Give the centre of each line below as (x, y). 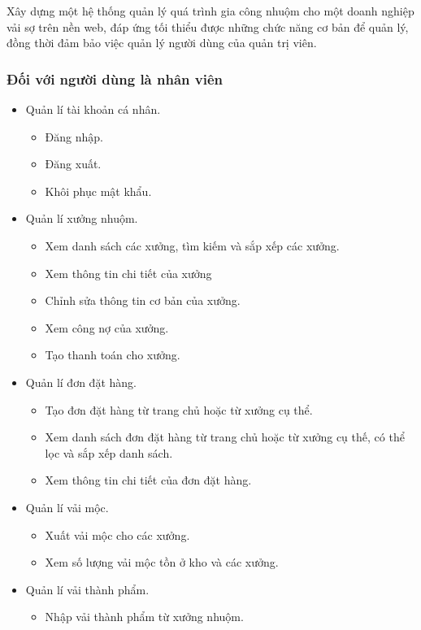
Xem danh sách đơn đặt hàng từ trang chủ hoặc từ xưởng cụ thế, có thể (225, 437)
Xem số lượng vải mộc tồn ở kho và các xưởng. (162, 562)
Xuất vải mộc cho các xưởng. (117, 534)
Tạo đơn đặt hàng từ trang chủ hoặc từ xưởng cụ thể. (179, 409)
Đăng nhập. (74, 136)
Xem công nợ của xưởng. (107, 327)
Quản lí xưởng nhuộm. (82, 218)
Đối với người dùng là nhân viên (115, 78)
